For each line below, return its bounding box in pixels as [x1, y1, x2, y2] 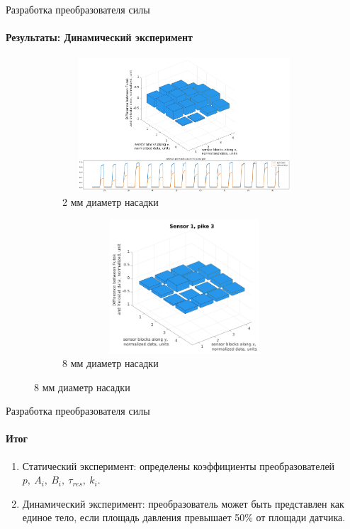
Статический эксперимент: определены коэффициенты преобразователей [22, 458, 335, 473]
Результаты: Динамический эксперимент [6, 30, 193, 45]
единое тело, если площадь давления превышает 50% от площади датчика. [22, 510, 346, 525]
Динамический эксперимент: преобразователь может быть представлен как [22, 496, 344, 511]
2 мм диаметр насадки [62, 194, 159, 209]
